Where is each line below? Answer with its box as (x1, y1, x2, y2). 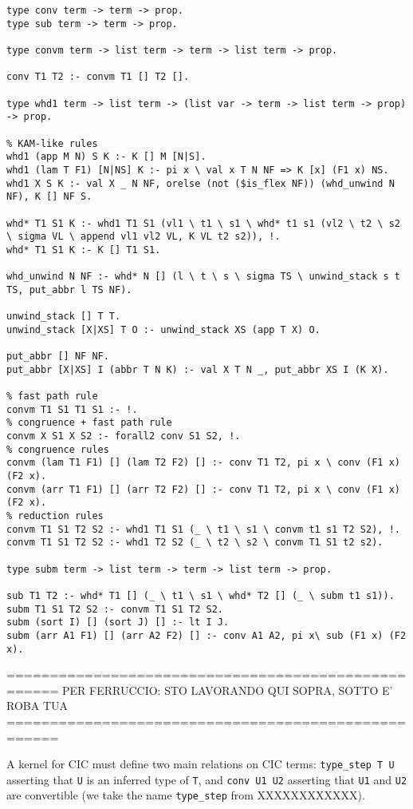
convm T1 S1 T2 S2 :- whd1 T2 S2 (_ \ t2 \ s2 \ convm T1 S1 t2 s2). (6, 537, 383, 549)
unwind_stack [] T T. (6, 311, 121, 323)
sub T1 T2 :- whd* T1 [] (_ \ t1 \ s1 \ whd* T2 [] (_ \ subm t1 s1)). (6, 589, 395, 601)
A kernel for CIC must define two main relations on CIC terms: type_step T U (6, 755, 395, 772)
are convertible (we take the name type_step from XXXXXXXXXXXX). (6, 787, 365, 803)
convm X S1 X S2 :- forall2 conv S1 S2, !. (6, 430, 241, 442)
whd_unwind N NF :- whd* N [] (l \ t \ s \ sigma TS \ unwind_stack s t (6, 271, 400, 283)
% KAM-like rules (6, 137, 98, 149)
